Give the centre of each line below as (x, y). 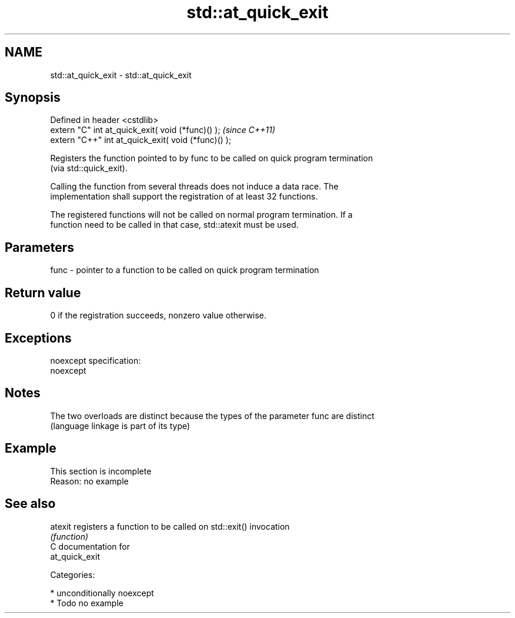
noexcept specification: (96, 360)
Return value (43, 293)
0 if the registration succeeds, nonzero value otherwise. (158, 315)
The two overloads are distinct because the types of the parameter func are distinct (212, 416)
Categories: (73, 574)
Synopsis (33, 98)
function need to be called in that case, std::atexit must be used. (174, 225)
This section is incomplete (101, 471)
